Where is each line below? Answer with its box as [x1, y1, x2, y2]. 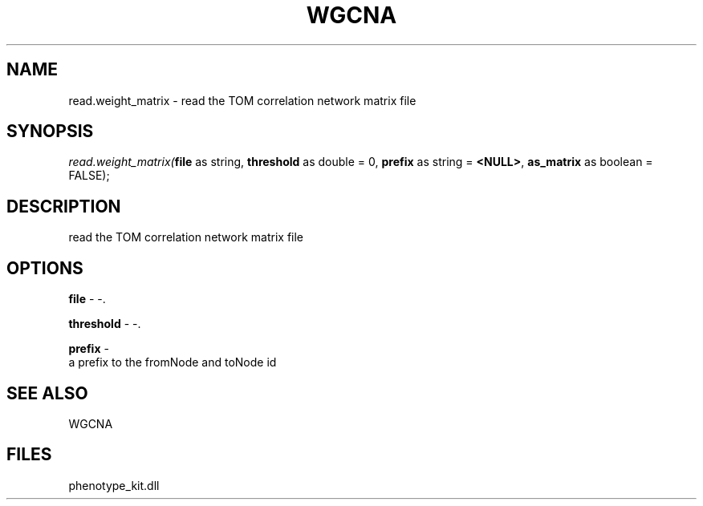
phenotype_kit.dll [68, 478, 160, 492]
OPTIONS [6, 257, 83, 278]
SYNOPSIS [6, 121, 94, 142]
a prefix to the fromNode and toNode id [68, 355, 277, 370]
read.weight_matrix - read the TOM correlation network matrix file [68, 93, 417, 107]
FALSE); [68, 168, 110, 183]
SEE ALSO [6, 383, 88, 403]
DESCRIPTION [6, 196, 121, 217]
